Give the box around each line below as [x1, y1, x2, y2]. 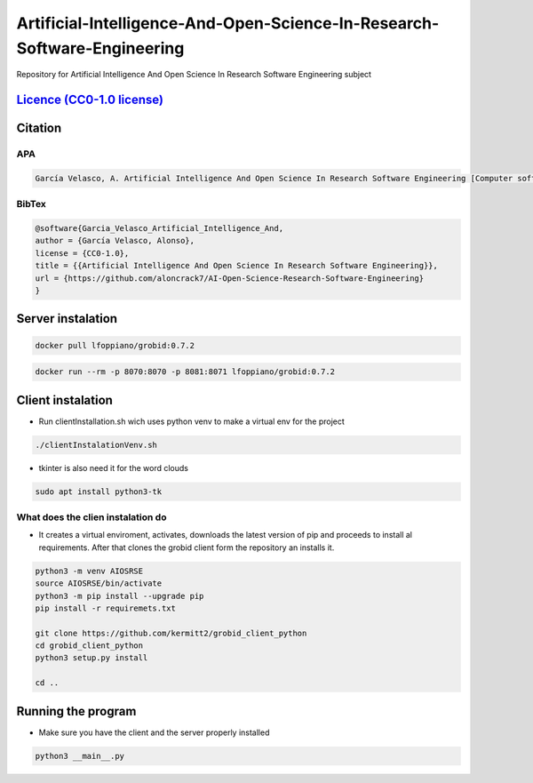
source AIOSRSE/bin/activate [35, 579, 163, 588]
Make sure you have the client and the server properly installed [38, 727, 270, 738]
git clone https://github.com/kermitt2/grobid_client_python [35, 627, 307, 638]
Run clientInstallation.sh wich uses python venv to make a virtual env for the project [38, 416, 346, 427]
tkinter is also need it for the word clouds [38, 462, 188, 473]
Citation [16, 121, 62, 136]
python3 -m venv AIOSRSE [35, 565, 144, 576]
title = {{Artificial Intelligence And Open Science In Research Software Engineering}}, [35, 260, 439, 271]
